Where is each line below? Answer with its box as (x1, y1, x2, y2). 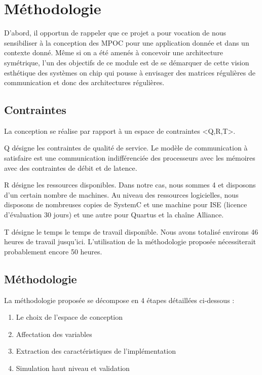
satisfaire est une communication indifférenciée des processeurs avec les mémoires (4, 153, 255, 163)
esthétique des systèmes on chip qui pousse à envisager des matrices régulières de (4, 67, 255, 78)
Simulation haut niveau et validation (16, 363, 130, 373)
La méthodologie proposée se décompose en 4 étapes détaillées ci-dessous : (4, 294, 235, 305)
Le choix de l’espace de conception (16, 312, 123, 322)
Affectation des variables (16, 328, 92, 339)
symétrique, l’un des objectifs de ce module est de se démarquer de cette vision (4, 57, 249, 67)
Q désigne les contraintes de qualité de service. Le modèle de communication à (4, 142, 248, 153)
